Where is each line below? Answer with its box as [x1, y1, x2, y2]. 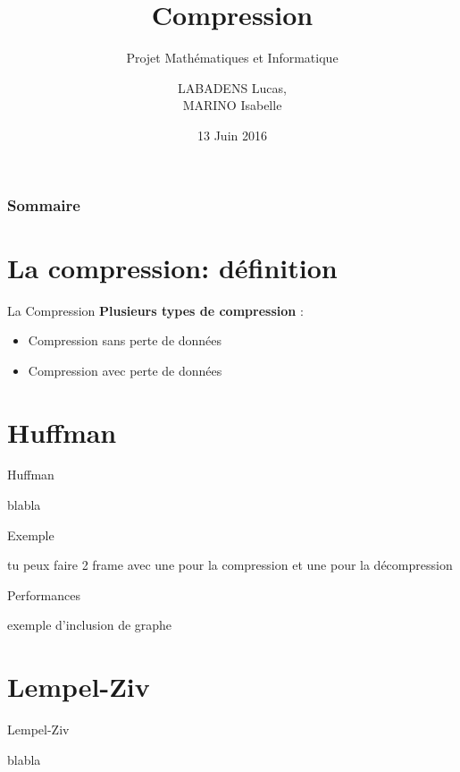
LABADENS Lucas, [178, 78, 287, 97]
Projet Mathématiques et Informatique [126, 48, 339, 67]
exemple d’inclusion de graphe [7, 615, 172, 634]
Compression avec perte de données [28, 361, 222, 379]
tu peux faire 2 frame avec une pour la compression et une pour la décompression [7, 556, 453, 574]
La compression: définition [7, 249, 338, 285]
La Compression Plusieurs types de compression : [7, 301, 304, 319]
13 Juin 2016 [197, 125, 267, 144]
